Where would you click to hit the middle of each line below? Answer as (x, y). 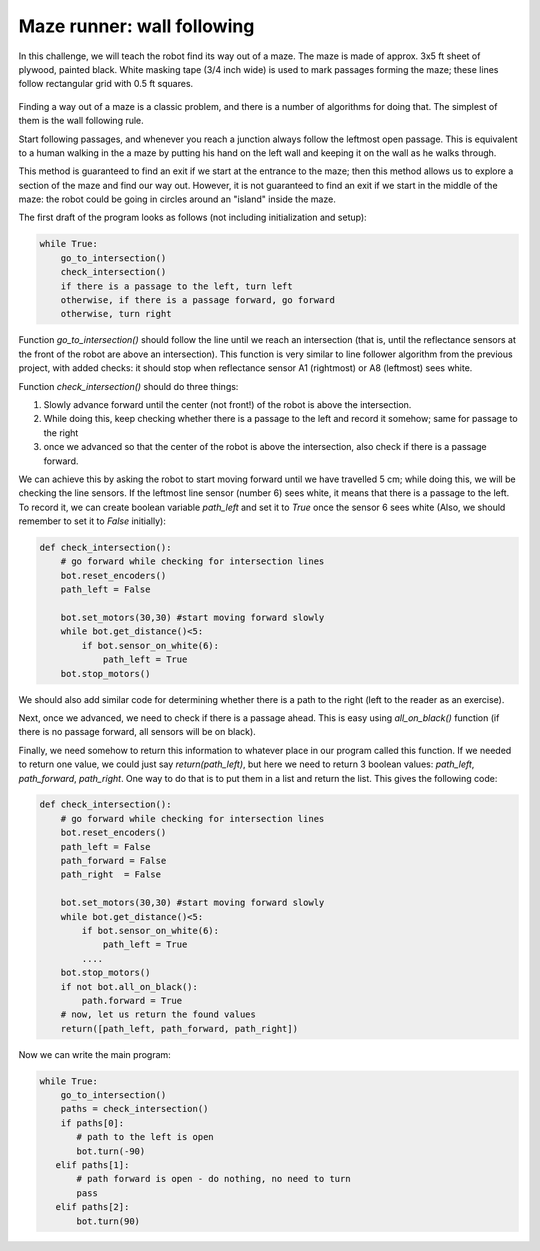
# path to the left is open (145, 1137)
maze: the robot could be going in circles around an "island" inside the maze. (177, 199)
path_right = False (111, 874)
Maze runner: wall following (136, 26)
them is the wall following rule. (81, 121)
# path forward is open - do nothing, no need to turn (213, 1179)
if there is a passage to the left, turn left (177, 286)
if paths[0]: (92, 1123)
